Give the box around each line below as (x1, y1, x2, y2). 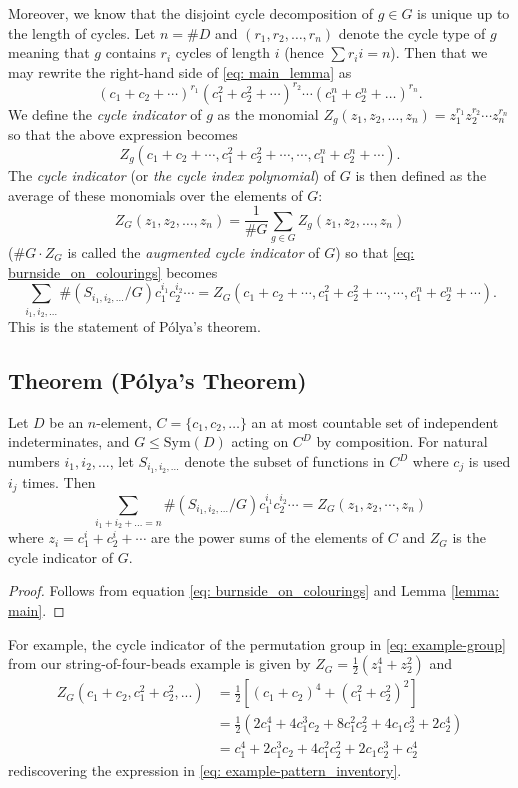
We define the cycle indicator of (8, 103, 202, 124)
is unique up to (417, 3, 510, 23)
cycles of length (175, 42, 270, 63)
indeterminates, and (8, 431, 130, 452)
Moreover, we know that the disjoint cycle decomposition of (8, 3, 373, 23)
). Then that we (390, 42, 488, 63)
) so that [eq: (335, 241, 415, 262)
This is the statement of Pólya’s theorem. (8, 316, 261, 337)
